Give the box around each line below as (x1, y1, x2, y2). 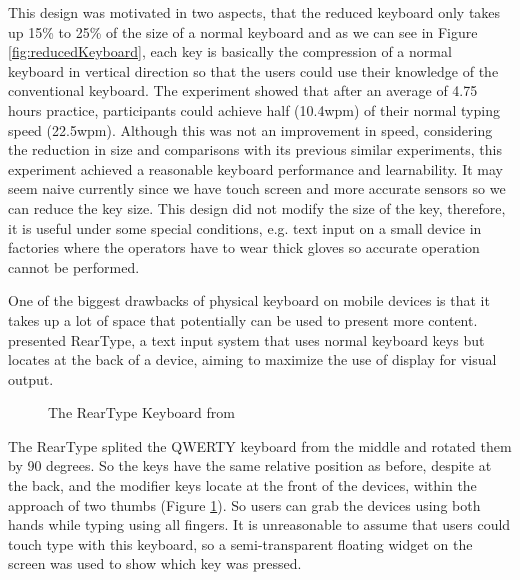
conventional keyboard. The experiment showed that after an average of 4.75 (8, 80, 478, 101)
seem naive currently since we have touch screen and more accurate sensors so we (8, 178, 506, 199)
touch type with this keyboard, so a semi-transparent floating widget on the (8, 533, 473, 554)
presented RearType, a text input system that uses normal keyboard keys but (8, 329, 485, 350)
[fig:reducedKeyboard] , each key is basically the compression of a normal (8, 41, 452, 62)
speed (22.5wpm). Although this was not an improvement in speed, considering (8, 119, 493, 140)
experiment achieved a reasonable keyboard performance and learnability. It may (8, 158, 503, 179)
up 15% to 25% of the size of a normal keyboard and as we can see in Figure (8, 21, 478, 42)
